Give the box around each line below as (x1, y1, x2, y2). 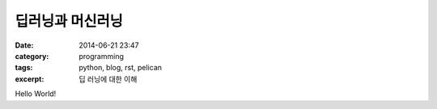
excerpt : (15, 73, 45, 84)
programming (78, 51, 125, 61)
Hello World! (15, 89, 57, 99)
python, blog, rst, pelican (78, 63, 162, 73)
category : (15, 51, 49, 61)
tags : (15, 63, 33, 73)
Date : (15, 40, 34, 50)
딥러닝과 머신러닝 (15, 12, 123, 30)
